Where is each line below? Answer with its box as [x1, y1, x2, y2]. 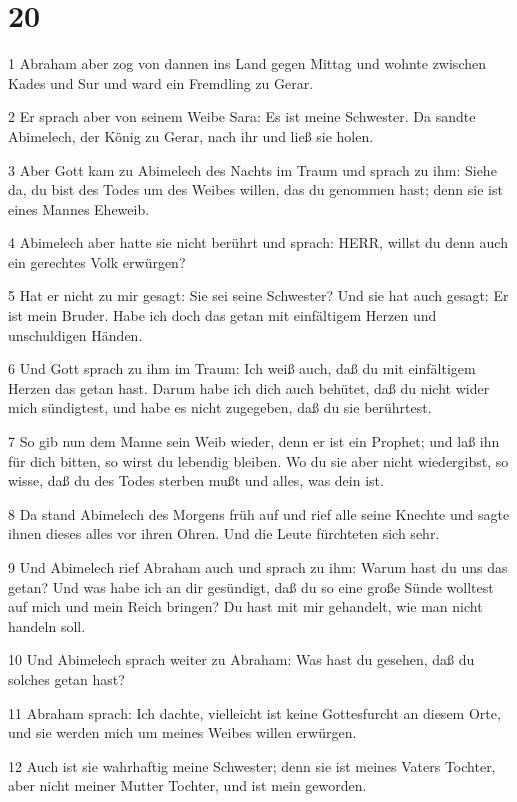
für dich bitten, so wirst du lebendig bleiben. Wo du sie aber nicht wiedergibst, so [8, 450, 509, 471]
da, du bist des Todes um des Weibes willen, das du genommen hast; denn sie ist [8, 179, 503, 200]
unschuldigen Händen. [8, 324, 143, 345]
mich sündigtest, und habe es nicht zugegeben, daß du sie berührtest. [8, 397, 432, 418]
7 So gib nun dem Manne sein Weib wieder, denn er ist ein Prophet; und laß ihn [8, 431, 500, 452]
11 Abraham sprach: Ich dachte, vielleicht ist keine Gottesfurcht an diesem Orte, [8, 702, 501, 723]
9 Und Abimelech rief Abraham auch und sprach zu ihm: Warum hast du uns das [8, 557, 508, 577]
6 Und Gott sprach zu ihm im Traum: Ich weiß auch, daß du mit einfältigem [8, 358, 476, 379]
